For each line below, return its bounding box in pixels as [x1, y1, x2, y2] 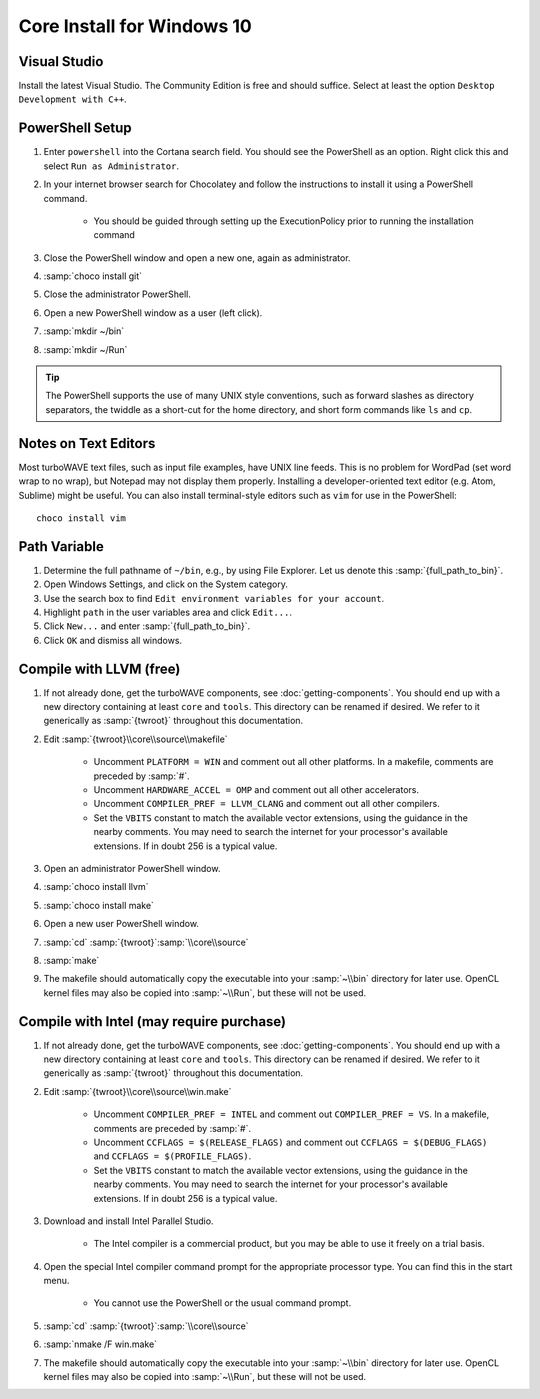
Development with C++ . [18, 93, 127, 105]
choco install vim [36, 512, 127, 524]
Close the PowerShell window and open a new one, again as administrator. [43, 251, 351, 264]
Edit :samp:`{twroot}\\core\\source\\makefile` [43, 733, 229, 745]
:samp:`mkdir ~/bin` [43, 325, 125, 337]
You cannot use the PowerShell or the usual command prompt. [93, 1297, 352, 1309]
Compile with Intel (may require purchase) [18, 1013, 287, 1030]
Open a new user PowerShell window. [43, 918, 200, 930]
